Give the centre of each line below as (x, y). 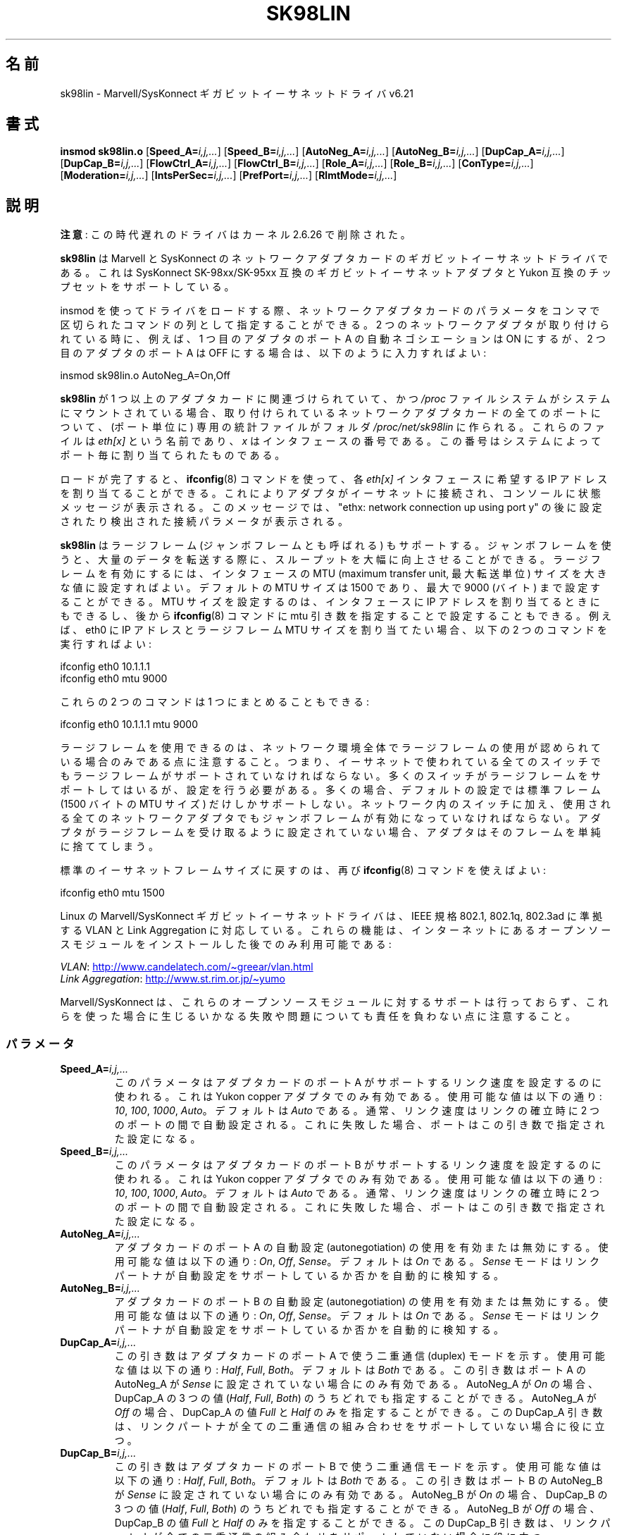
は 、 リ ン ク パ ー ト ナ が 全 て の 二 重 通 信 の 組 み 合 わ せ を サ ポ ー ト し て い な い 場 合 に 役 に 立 (360, 1426)
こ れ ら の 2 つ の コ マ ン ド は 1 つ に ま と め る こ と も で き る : (215, 702)
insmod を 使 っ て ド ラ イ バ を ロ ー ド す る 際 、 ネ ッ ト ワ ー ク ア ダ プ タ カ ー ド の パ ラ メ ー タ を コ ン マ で (330, 311)
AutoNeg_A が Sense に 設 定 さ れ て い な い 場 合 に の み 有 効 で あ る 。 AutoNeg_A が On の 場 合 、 (356, 1384)
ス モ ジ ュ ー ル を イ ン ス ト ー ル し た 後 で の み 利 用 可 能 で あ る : (226, 944)
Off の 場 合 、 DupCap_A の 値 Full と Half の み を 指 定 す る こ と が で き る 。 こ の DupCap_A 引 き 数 (359, 1412)
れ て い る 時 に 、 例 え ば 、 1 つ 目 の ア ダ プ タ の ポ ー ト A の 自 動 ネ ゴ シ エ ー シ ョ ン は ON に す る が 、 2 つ (333, 339)
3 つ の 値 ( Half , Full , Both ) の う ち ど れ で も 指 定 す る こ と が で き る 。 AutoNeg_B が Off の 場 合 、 (357, 1509)
